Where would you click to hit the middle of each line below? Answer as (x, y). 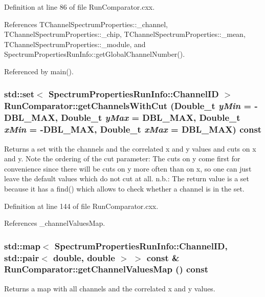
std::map (22, 246)
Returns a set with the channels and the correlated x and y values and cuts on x (130, 148)
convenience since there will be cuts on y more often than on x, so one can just (128, 168)
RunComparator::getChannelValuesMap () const (106, 269)
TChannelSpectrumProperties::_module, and (75, 44)
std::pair (22, 257)
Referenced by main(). (39, 71)
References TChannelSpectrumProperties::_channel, (86, 24)
